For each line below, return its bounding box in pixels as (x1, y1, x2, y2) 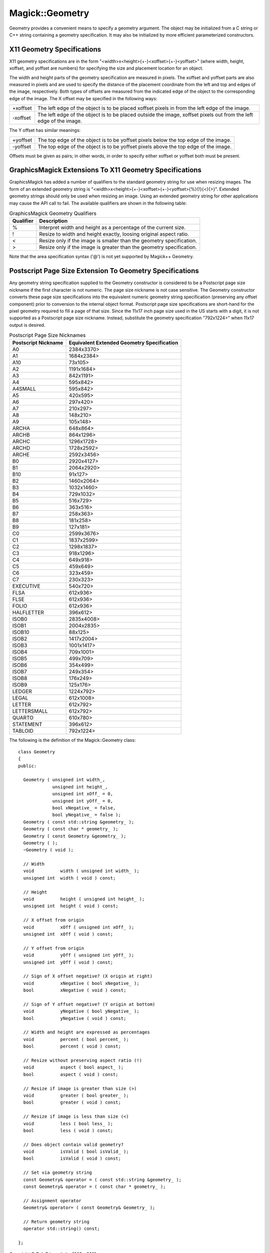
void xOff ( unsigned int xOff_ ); (23, 924, 134, 930)
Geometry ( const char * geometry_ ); (23, 826, 118, 832)
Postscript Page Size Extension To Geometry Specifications (9, 267, 199, 275)
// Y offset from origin (23, 945, 84, 951)
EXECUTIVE (12, 583, 40, 590)
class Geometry (18, 749, 55, 754)
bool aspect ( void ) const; (23, 1072, 118, 1077)
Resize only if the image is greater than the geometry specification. (39, 244, 197, 251)
